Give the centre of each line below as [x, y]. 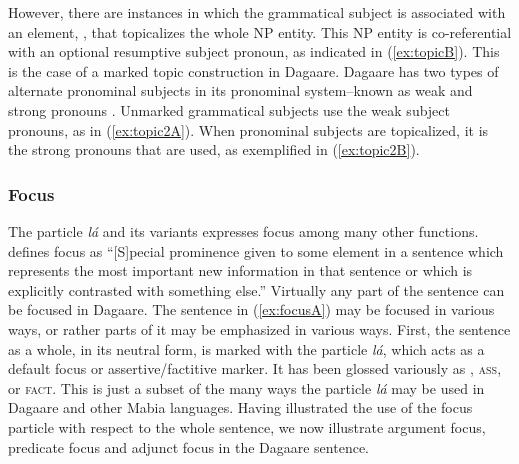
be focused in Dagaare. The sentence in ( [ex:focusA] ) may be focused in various [251, 309]
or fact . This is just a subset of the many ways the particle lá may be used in [246, 387]
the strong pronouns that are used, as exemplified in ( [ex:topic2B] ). [214, 149]
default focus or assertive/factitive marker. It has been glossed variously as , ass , [255, 368]
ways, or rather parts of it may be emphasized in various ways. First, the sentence [259, 328]
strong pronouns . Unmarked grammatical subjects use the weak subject [229, 109]
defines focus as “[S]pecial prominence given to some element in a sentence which [256, 250]
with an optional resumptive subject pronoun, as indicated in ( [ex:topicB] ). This [254, 51]
